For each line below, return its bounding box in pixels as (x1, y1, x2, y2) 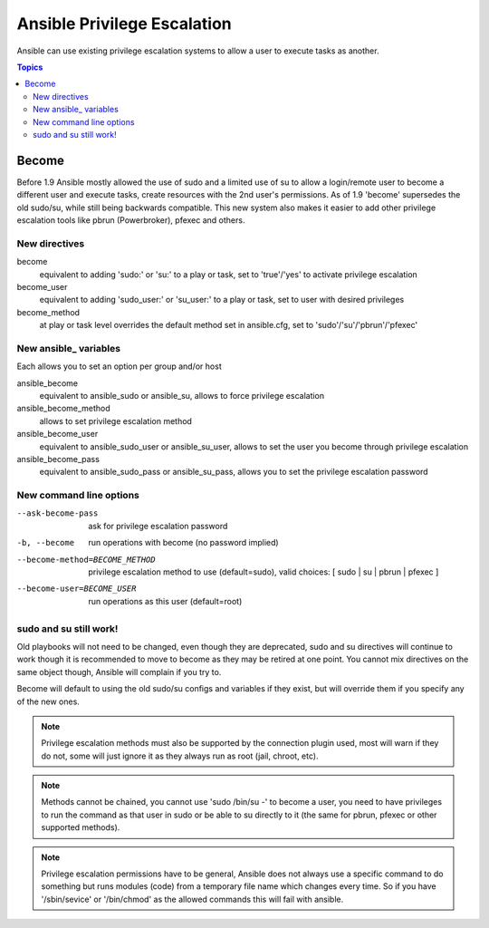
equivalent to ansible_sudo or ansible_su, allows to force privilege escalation (39, 390, 325, 401)
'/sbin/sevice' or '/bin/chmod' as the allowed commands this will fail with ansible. (41, 894, 344, 904)
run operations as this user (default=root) (88, 595, 243, 606)
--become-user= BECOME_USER (16, 584, 137, 594)
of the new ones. (16, 696, 81, 707)
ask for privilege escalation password (88, 520, 228, 531)
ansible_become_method (16, 403, 110, 414)
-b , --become (16, 537, 75, 548)
